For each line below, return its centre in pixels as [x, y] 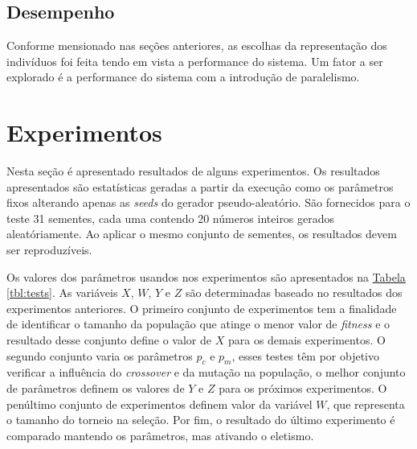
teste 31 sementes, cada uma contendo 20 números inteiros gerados [171, 218]
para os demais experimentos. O [307, 340]
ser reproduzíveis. [49, 250]
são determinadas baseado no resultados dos [294, 292]
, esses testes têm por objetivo [306, 355]
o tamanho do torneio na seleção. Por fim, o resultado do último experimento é [201, 420]
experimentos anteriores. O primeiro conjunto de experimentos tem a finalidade [202, 308]
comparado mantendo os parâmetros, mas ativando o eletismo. [160, 435]
